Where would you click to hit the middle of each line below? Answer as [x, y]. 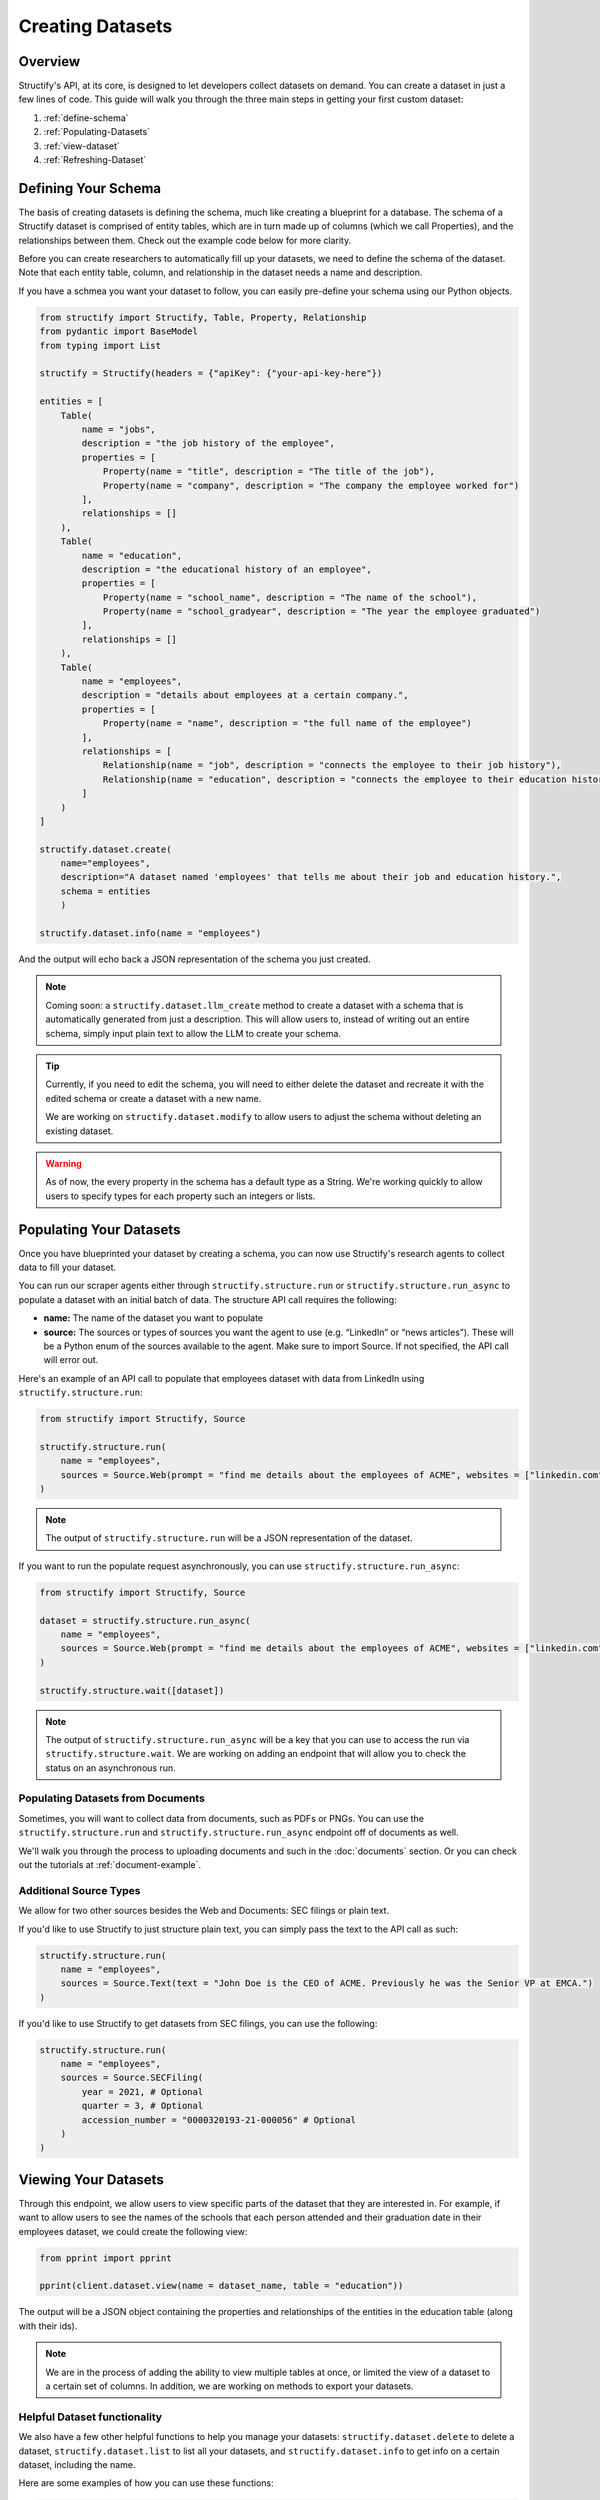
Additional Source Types [79, 1890]
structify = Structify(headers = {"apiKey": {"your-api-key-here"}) [211, 373]
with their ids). [48, 2326]
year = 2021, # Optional [142, 2091]
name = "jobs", [119, 429]
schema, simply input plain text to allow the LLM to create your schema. [193, 1033]
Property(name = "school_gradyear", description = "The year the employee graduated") [321, 611]
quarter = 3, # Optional [142, 2106]
